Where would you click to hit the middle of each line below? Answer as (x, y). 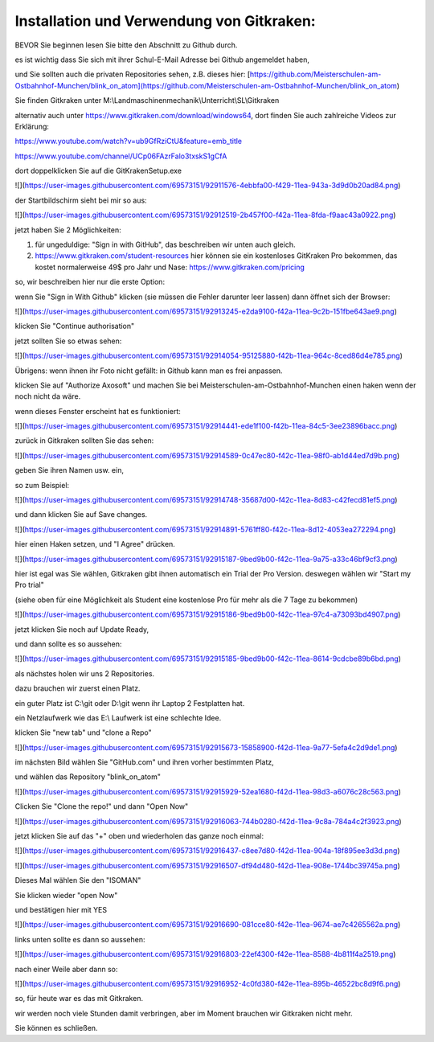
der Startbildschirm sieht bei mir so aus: (81, 200)
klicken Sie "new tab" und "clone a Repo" (83, 732)
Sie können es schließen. (56, 1028)
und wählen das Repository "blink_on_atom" (88, 777)
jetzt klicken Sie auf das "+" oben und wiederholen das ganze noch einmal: (139, 836)
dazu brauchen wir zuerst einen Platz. (78, 688)
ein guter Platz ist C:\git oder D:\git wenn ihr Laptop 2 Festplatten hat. (130, 703)
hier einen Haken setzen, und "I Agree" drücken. (95, 544)
